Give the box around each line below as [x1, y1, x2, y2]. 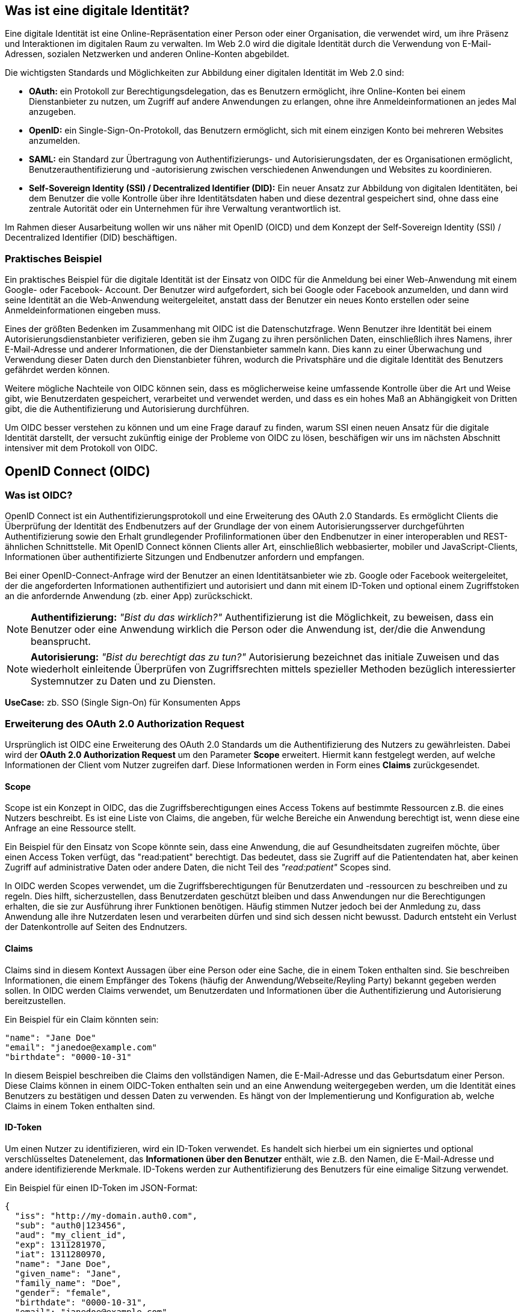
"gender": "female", [14, 1287, 112, 1298]
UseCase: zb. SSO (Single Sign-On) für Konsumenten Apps [5, 697, 241, 708]
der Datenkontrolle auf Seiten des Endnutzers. [5, 922, 188, 932]
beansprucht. [31, 635, 91, 648]
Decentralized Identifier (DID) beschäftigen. [5, 232, 177, 243]
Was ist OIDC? [5, 489, 73, 502]
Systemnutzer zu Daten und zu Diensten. [31, 675, 216, 688]
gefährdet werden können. [5, 365, 110, 375]
